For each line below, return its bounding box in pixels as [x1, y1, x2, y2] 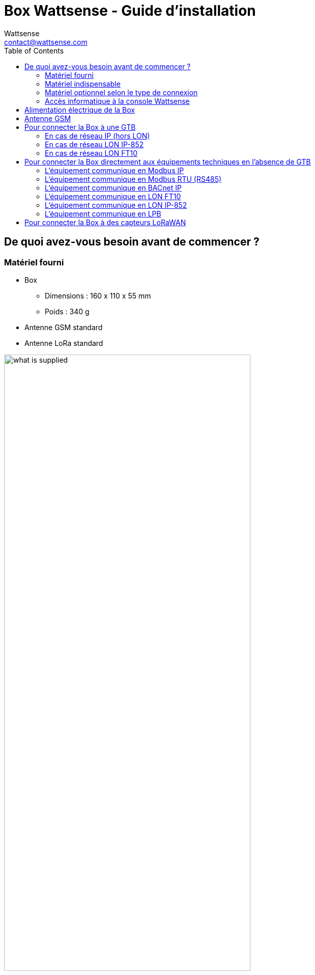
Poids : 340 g [45, 307, 90, 316]
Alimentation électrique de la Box [24, 105, 135, 114]
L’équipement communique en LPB [45, 209, 161, 218]
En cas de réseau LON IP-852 [45, 140, 144, 149]
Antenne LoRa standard [24, 338, 103, 347]
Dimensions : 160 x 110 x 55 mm [45, 291, 151, 300]
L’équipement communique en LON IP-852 [45, 200, 187, 209]
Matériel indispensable [45, 79, 121, 88]
